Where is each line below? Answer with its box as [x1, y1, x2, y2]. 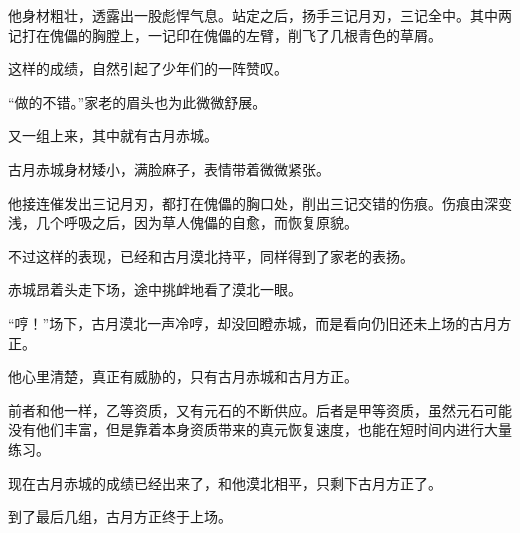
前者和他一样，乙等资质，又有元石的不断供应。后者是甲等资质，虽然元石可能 [8, 399, 512, 420]
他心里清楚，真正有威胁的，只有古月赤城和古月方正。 [8, 366, 358, 387]
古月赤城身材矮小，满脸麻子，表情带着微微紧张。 [8, 158, 330, 179]
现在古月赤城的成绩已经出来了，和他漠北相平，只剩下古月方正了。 [8, 472, 442, 493]
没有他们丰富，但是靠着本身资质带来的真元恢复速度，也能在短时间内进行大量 [8, 419, 512, 440]
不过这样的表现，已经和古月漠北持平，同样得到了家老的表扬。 [8, 245, 414, 266]
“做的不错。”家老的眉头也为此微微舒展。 [8, 91, 267, 112]
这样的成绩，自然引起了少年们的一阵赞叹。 [8, 58, 288, 79]
